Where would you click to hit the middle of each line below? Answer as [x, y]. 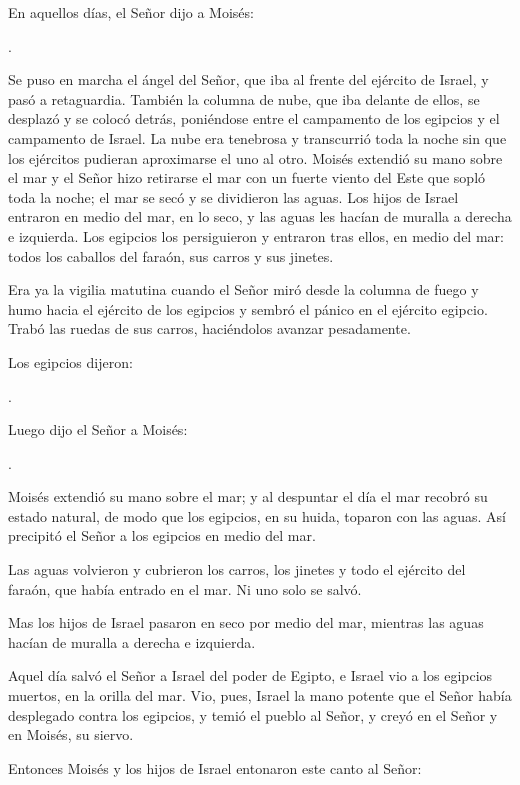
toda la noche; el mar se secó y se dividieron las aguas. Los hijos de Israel [233, 196]
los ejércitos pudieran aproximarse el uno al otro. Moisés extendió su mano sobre [255, 157]
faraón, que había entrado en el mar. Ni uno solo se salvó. [185, 588]
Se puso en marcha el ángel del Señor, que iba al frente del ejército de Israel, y [248, 79]
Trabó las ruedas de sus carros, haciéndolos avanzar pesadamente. [209, 328]
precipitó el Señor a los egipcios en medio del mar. [162, 535]
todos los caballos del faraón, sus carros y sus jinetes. [171, 255]
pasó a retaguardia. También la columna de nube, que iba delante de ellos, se [244, 98]
